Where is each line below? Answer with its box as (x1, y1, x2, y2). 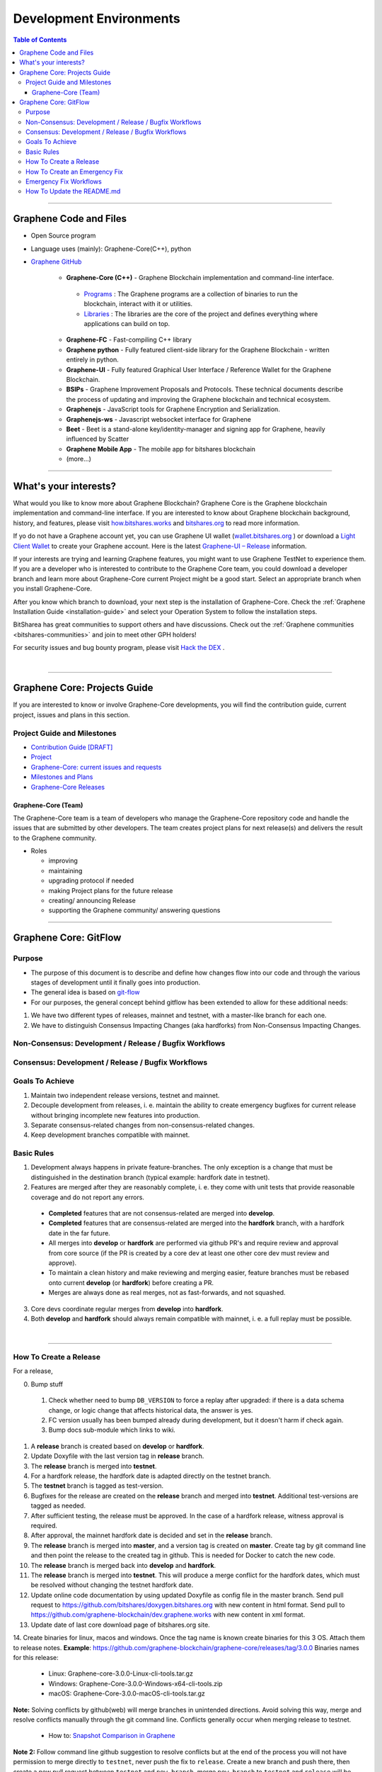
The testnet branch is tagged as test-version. (30, 1481, 164, 1490)
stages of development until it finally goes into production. (30, 978, 201, 987)
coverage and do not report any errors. (30, 1193, 145, 1201)
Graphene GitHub (30, 257, 82, 266)
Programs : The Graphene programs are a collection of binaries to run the (83, 289, 299, 298)
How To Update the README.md (25, 187, 121, 196)
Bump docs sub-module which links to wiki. (48, 1425, 176, 1435)
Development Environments (13, 11, 180, 26)
